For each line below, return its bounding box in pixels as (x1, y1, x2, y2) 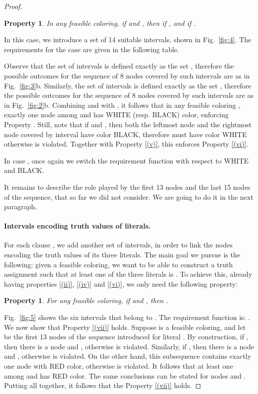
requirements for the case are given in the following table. (4, 44, 179, 54)
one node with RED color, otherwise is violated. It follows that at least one (4, 361, 233, 371)
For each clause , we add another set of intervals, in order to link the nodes (4, 239, 233, 250)
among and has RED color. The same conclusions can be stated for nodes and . (4, 370, 246, 381)
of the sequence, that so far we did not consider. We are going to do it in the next (4, 191, 254, 202)
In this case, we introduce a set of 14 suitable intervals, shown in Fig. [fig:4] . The (4, 34, 252, 45)
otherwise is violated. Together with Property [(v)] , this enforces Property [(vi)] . (4, 139, 249, 149)
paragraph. (4, 201, 37, 212)
